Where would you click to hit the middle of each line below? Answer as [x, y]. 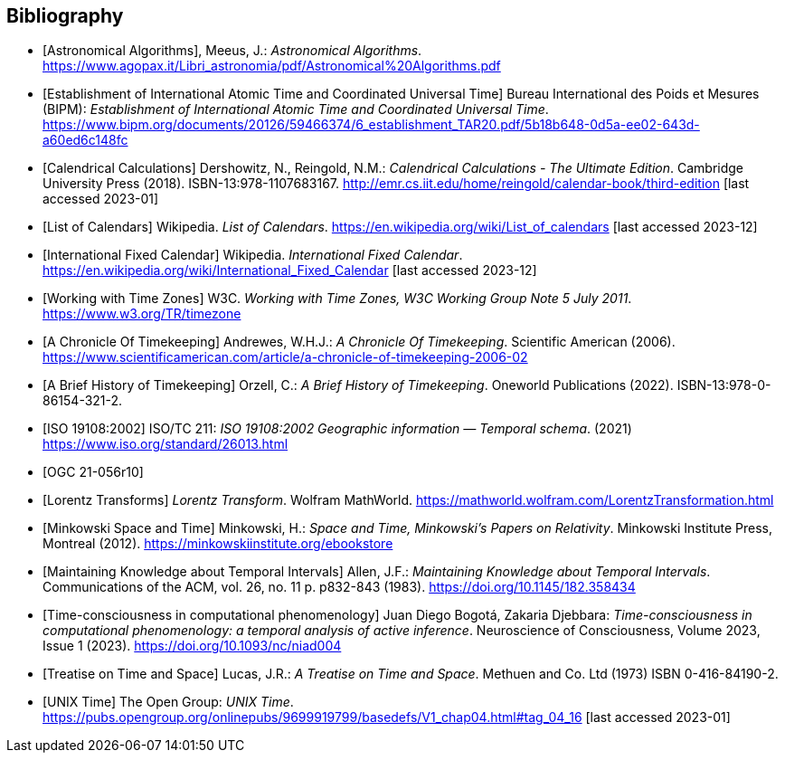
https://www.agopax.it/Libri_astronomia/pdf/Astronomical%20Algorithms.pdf [272, 66]
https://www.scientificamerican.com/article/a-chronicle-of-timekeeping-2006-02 [285, 357]
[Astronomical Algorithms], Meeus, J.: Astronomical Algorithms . [232, 51]
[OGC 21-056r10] [93, 472]
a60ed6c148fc [85, 140]
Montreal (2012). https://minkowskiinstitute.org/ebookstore [218, 544]
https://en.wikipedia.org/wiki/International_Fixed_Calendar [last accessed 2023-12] [290, 271]
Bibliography [65, 16]
